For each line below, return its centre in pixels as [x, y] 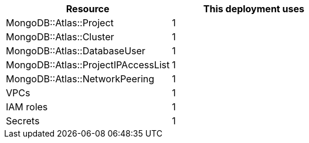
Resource [88, 9]
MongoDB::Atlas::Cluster [60, 37]
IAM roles [27, 107]
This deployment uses [254, 9]
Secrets [23, 121]
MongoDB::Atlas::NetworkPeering [80, 79]
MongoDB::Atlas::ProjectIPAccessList [88, 65]
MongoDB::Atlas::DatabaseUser [76, 51]
